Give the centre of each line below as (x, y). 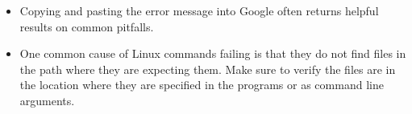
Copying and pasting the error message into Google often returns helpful (199, 10)
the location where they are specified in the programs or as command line (202, 85)
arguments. (47, 100)
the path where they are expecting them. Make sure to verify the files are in (208, 69)
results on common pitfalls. (87, 26)
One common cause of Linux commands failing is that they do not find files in (213, 53)
